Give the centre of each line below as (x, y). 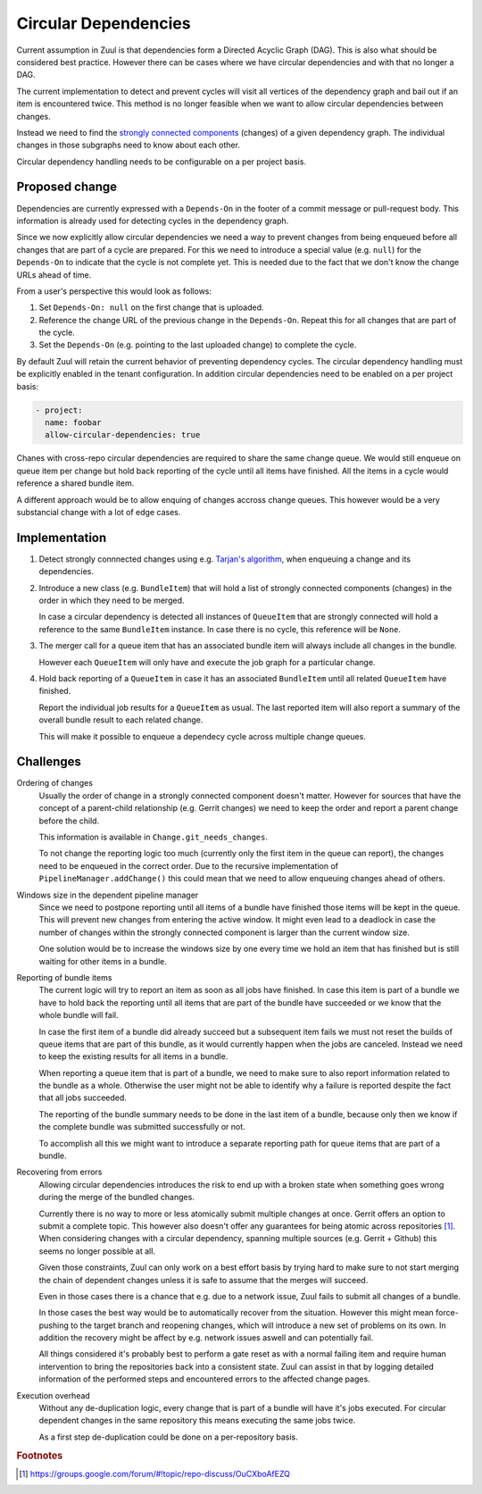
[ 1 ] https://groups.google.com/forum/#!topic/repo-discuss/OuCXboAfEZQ (154, 1473)
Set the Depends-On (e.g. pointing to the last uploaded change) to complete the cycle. (198, 345)
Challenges (49, 762)
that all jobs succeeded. (83, 1098)
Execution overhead (54, 1395)
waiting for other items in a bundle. (103, 961)
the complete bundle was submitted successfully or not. (142, 1127)
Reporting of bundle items (64, 977)
